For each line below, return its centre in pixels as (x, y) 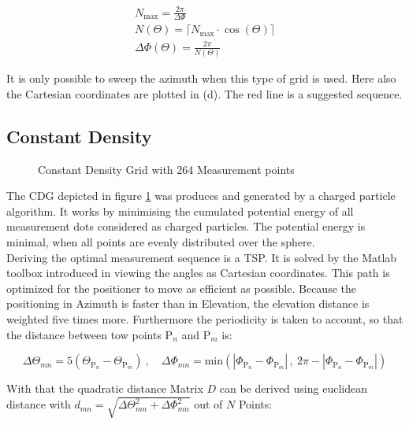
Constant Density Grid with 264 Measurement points (166, 169)
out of (208, 404)
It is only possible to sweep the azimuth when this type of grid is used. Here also (201, 78)
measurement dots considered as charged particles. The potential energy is (186, 226)
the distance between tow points (84, 334)
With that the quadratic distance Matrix (105, 388)
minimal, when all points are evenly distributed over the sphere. (161, 242)
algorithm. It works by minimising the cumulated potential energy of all (180, 211)
